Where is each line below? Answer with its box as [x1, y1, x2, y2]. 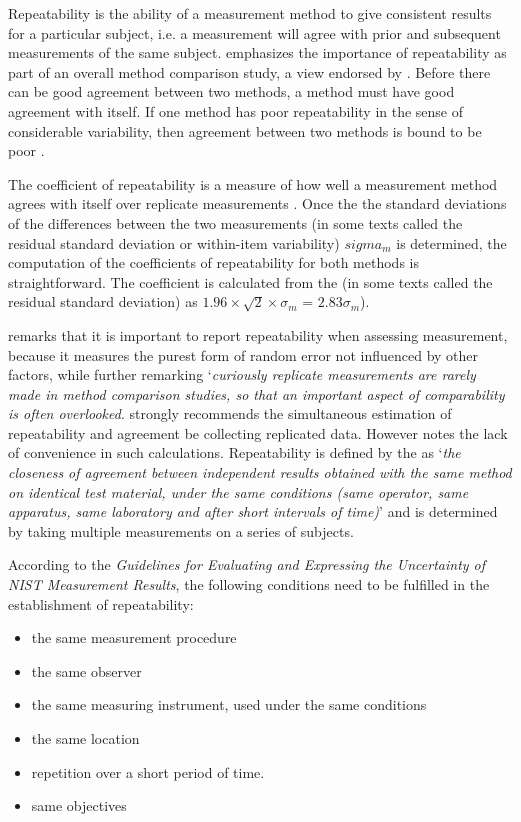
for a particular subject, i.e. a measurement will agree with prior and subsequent [8, 22, 501, 43]
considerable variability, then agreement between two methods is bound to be [8, 120, 482, 141]
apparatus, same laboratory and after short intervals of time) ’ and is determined [8, 501, 498, 522]
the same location [31, 728, 140, 748]
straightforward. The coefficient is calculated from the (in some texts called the [8, 271, 493, 292]
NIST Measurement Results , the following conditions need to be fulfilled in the [8, 574, 490, 595]
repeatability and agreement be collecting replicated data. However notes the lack [8, 422, 508, 443]
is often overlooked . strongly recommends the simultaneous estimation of [8, 403, 452, 424]
